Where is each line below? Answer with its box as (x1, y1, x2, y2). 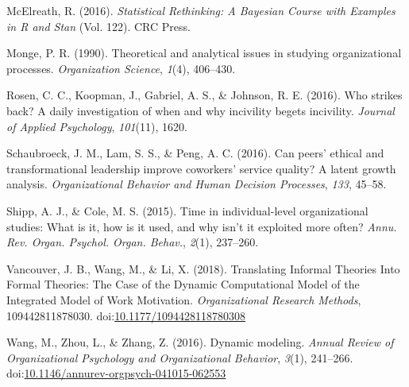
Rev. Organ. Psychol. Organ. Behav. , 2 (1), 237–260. (6, 234, 259, 250)
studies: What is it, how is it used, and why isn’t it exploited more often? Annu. (6, 218, 397, 234)
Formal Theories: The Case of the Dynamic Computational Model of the (6, 276, 360, 292)
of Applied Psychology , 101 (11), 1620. (6, 118, 187, 134)
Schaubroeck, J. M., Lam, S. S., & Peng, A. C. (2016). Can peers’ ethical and (6, 145, 384, 161)
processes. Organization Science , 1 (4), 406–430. (6, 60, 236, 76)
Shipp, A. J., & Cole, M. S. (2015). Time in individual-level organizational (6, 202, 368, 219)
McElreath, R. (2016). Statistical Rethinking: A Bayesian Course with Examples (6, 2, 395, 18)
